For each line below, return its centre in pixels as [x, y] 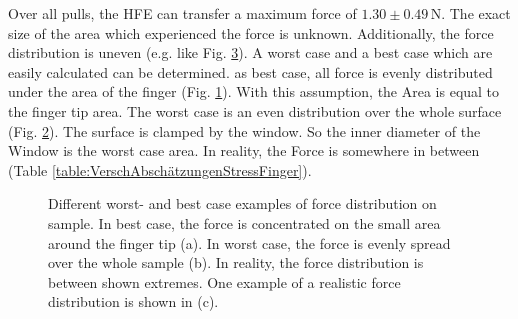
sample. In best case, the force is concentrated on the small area [244, 222]
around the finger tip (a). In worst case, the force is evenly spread [249, 242]
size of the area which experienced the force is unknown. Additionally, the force [251, 32]
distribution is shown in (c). [133, 301]
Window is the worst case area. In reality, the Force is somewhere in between [244, 150]
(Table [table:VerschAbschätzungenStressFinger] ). [160, 169]
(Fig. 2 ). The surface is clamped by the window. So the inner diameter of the [244, 130]
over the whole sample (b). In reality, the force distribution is [236, 262]
